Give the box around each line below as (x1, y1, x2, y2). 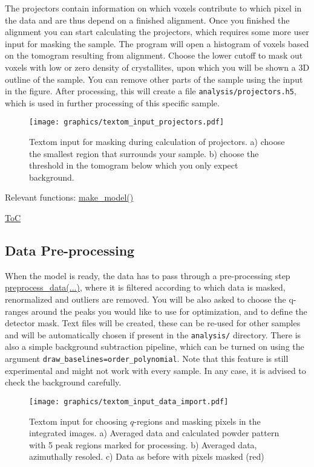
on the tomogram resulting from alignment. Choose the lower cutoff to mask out (5, 49, 303, 62)
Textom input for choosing (29, 414, 128, 427)
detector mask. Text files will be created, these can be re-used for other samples (5, 317, 301, 329)
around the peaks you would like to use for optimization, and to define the (31, 304, 307, 317)
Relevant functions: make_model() (5, 191, 134, 204)
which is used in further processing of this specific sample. (5, 96, 220, 109)
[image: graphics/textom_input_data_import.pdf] (29, 397, 229, 406)
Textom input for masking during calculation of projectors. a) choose (29, 135, 285, 148)
